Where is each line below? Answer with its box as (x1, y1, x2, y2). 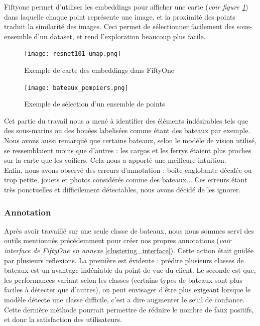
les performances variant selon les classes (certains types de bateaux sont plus (4, 274, 242, 285)
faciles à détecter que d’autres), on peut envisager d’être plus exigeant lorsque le (4, 284, 251, 295)
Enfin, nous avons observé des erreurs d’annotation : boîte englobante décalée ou (4, 164, 252, 175)
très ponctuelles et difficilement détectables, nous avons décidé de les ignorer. (4, 184, 241, 195)
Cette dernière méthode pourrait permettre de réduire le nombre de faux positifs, (4, 304, 254, 314)
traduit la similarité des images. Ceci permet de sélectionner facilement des (4, 21, 234, 32)
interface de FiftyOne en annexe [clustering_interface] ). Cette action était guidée (4, 245, 254, 256)
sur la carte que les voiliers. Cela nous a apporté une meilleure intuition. (4, 155, 226, 165)
